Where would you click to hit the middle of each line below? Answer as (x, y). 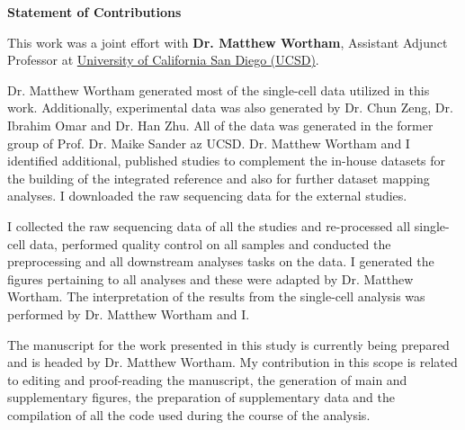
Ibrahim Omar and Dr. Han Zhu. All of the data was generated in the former (220, 125)
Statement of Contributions (94, 12)
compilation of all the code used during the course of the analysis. (189, 414)
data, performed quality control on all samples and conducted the (210, 243)
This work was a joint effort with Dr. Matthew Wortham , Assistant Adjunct (228, 42)
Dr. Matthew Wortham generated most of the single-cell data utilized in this (219, 90)
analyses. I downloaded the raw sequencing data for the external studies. (207, 196)
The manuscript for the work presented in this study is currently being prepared (228, 344)
